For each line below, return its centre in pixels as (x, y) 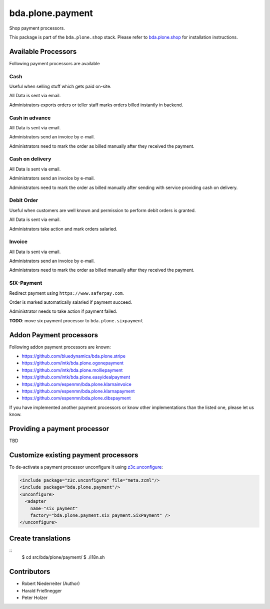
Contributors (30, 572)
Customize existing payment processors (74, 455)
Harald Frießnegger (42, 590)
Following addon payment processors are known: (60, 347)
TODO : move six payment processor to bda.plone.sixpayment (76, 320)
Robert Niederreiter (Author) (51, 583)
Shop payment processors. (37, 28)
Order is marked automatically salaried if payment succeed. (71, 302)
